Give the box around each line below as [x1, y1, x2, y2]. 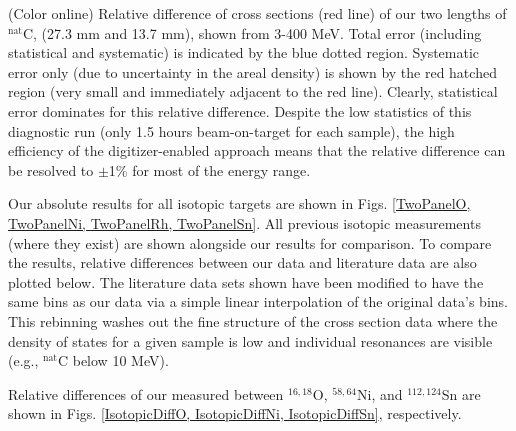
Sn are [441, 383, 481, 404]
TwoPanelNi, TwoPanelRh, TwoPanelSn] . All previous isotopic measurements [8, 212, 481, 233]
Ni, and [357, 383, 403, 404]
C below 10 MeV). [57, 350, 169, 371]
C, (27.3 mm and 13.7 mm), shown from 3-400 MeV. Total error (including [22, 22, 482, 43]
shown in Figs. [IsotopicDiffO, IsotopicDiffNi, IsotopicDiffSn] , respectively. [8, 403, 462, 424]
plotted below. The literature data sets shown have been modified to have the [8, 271, 484, 292]
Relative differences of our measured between [8, 383, 284, 404]
